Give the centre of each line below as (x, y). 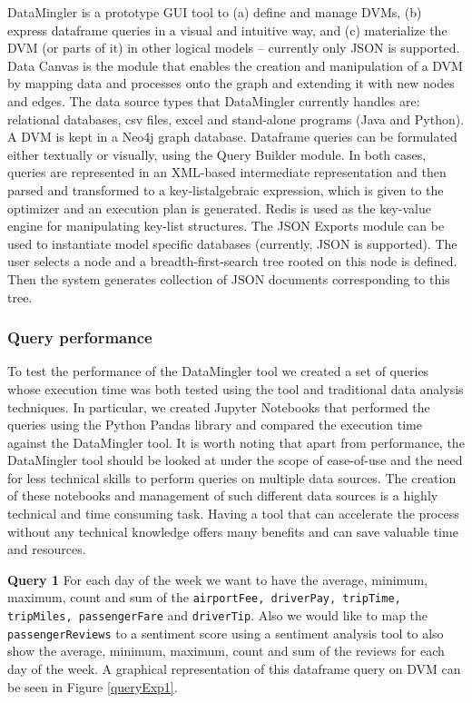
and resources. (47, 549)
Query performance (80, 337)
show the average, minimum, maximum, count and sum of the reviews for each (226, 651)
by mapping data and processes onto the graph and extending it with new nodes (231, 83)
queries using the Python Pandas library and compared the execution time (215, 425)
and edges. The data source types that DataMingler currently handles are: (214, 100)
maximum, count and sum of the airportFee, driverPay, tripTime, (204, 597)
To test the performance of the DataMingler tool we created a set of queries (218, 371)
